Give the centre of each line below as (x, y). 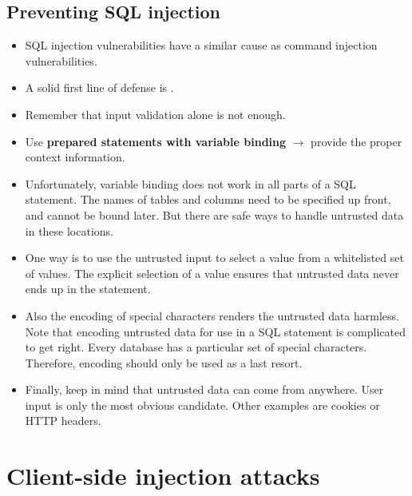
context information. (75, 157)
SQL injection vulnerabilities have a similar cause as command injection (201, 45)
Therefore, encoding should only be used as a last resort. (164, 362)
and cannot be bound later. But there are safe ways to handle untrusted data (214, 214)
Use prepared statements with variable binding (156, 141)
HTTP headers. (63, 421)
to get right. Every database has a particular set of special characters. (196, 347)
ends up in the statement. (88, 289)
